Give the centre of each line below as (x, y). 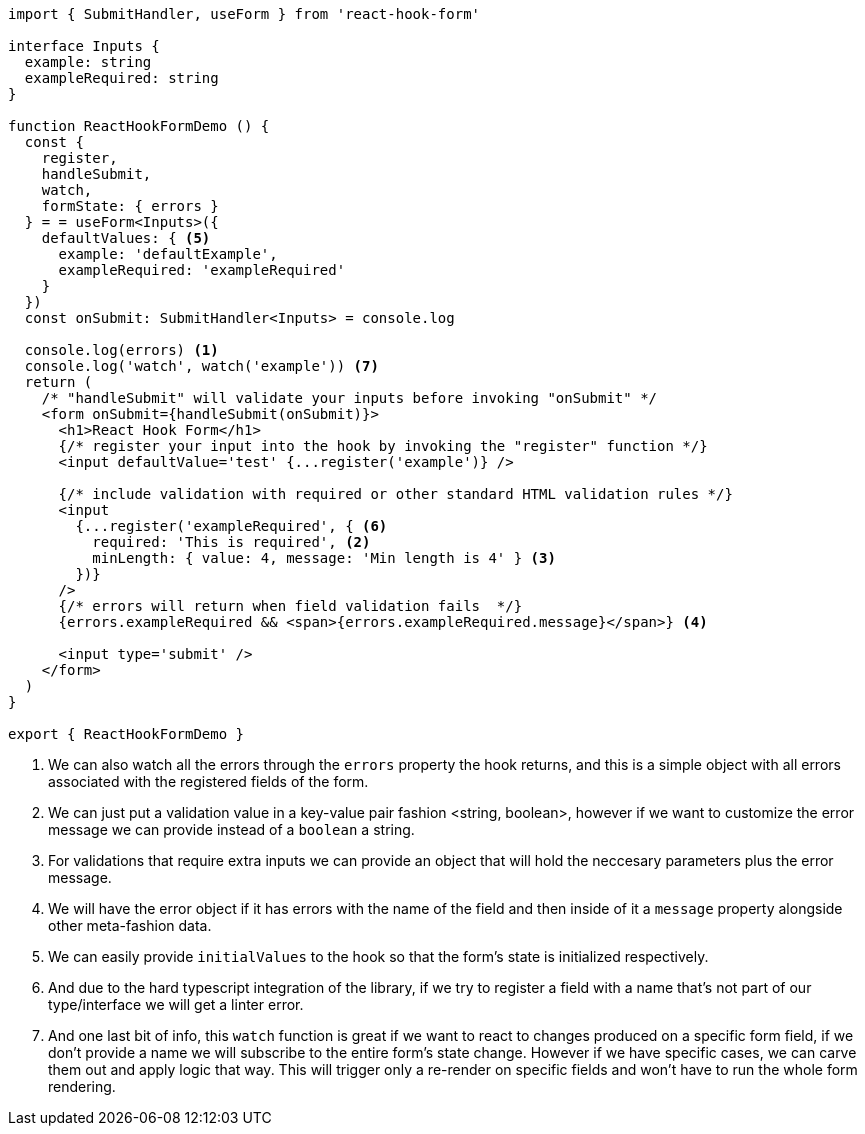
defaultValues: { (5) (126, 238)
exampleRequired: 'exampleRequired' (202, 270)
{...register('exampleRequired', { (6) (231, 526)
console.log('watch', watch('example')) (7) (201, 366)
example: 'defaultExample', (168, 254)
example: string (88, 62)
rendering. (82, 1086)
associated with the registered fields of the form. (208, 781)
